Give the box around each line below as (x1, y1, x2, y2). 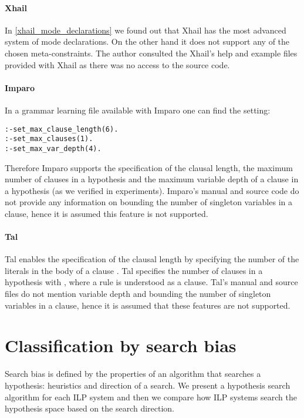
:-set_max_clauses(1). (5, 135, 93, 143)
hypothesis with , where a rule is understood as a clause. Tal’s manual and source (5, 276, 298, 288)
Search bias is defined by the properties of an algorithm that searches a (5, 367, 261, 380)
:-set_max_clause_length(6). (5, 125, 119, 133)
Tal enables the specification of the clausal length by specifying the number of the (5, 253, 299, 265)
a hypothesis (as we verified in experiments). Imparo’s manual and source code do (5, 184, 299, 196)
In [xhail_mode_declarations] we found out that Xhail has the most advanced (5, 24, 286, 36)
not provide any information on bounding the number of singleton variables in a (5, 196, 292, 208)
